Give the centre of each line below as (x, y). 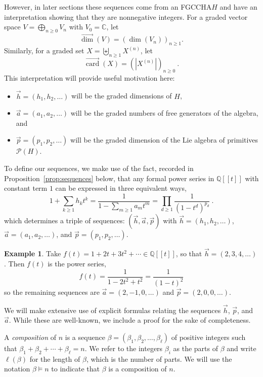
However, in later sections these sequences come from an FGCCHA (108, 7)
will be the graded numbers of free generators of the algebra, (164, 113)
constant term (26, 188)
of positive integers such (208, 337)
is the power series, (77, 263)
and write (242, 348)
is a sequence (85, 337)
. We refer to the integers (124, 348)
